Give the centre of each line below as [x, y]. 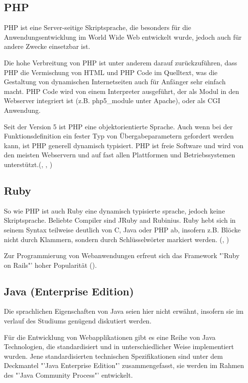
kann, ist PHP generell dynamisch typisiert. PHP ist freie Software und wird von [124, 145]
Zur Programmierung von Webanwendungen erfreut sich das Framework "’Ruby [122, 255]
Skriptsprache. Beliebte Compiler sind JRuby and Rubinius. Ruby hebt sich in [120, 220]
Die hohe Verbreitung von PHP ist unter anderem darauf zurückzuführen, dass [121, 62]
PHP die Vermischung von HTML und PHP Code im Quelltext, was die [111, 72]
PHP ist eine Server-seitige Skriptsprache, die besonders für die [98, 27]
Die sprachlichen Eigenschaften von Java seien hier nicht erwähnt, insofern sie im [124, 311]
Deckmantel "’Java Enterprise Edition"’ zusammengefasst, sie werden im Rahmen [124, 365]
